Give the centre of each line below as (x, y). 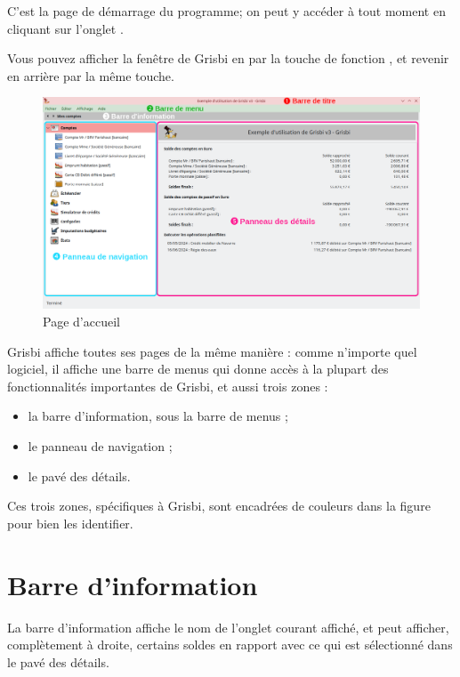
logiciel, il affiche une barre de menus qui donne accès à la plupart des (198, 369)
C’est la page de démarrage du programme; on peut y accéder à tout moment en (226, 11)
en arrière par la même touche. (91, 75)
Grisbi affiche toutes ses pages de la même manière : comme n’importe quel (212, 351)
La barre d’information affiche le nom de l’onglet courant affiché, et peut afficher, (228, 627)
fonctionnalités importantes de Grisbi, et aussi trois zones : (168, 386)
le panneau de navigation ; (100, 446)
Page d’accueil (81, 322)
